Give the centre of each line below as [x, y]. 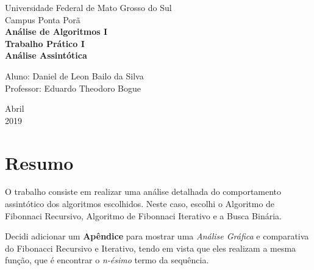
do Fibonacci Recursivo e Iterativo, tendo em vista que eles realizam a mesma [151, 248]
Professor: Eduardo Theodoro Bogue [73, 88]
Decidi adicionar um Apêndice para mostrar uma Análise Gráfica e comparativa [157, 236]
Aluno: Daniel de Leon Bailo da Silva [74, 75]
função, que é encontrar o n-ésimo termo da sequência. [107, 260]
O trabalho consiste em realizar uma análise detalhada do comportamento [143, 192]
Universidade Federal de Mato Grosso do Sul [88, 7]
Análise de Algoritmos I [56, 31]
